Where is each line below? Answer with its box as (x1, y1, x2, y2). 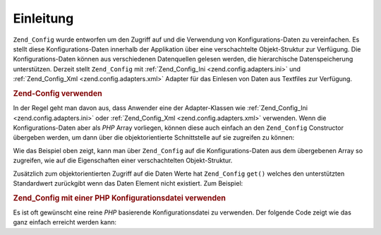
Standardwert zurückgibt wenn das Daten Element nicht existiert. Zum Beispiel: (13, 179, 243, 187)
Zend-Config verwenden (13, 88, 102, 98)
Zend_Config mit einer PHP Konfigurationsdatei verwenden (13, 193, 226, 203)
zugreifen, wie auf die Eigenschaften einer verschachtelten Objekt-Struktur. (13, 156, 233, 165)
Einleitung (13, 11, 74, 26)
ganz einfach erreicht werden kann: (13, 218, 116, 227)
